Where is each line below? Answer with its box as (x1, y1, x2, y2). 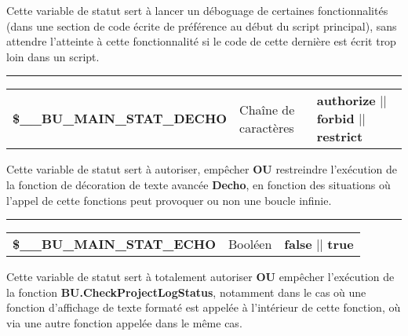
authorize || (316, 91, 387, 110)
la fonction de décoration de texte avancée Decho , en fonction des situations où (6, 176, 391, 192)
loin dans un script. (6, 48, 100, 64)
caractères (239, 118, 294, 137)
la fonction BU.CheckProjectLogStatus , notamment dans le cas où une (6, 283, 366, 300)
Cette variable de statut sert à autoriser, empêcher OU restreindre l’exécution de (6, 161, 397, 177)
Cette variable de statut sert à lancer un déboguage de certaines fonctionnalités (6, 2, 388, 18)
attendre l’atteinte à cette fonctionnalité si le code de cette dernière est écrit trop (6, 33, 396, 49)
